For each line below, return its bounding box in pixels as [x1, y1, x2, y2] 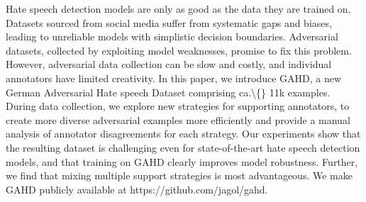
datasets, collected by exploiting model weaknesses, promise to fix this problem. [6, 43, 352, 57]
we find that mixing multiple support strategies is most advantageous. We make [6, 168, 353, 183]
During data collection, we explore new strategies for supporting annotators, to [6, 99, 350, 113]
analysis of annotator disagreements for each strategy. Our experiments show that [6, 126, 361, 141]
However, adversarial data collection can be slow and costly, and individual [6, 57, 332, 72]
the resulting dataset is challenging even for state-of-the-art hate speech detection [6, 140, 360, 155]
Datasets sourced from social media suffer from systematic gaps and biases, [6, 15, 332, 30]
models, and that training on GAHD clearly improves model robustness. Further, [6, 154, 358, 169]
